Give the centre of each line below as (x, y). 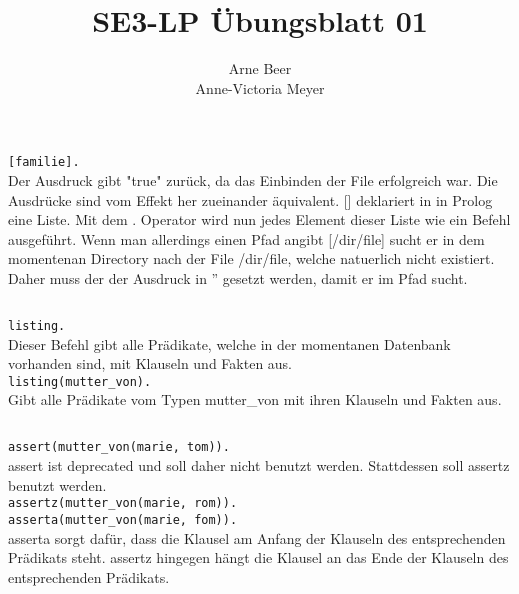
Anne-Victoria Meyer (260, 87)
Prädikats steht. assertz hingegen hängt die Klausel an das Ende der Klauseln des (258, 557)
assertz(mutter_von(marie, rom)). (123, 503)
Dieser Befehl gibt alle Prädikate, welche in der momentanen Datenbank (229, 343)
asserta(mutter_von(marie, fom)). (123, 519)
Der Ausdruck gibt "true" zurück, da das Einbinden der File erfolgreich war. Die (253, 179)
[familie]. (44, 162)
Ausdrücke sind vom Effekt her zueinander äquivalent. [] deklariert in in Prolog (250, 199)
